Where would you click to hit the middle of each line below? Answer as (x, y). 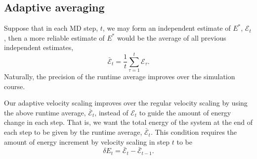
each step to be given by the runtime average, (73, 132)
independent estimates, (39, 47)
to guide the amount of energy (185, 112)
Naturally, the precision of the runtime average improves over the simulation (120, 77)
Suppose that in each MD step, (51, 28)
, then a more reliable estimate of (54, 37)
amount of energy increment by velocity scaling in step (87, 141)
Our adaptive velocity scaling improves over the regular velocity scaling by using (126, 103)
